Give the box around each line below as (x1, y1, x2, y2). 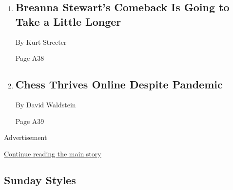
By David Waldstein (15, 99, 76, 109)
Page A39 (15, 116, 44, 126)
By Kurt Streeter (15, 36, 67, 47)
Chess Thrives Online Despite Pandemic (15, 77, 223, 92)
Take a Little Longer (15, 14, 121, 29)
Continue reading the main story (4, 148, 101, 158)
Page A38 (15, 53, 44, 63)
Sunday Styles (4, 172, 76, 187)
